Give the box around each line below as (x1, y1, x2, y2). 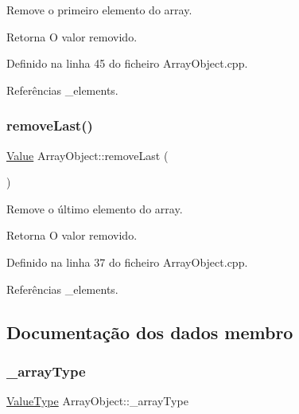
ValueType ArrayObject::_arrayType (6, 393, 188, 409)
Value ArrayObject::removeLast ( (6, 146, 169, 163)
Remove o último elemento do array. (6, 200, 183, 217)
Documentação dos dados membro (6, 319, 293, 344)
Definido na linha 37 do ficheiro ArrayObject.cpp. (6, 253, 248, 270)
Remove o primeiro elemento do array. (6, 2, 192, 18)
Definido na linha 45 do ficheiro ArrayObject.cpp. (6, 55, 248, 72)
